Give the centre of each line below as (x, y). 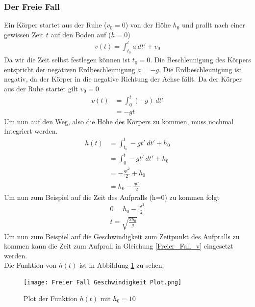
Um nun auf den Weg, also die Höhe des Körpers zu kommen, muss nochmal (119, 121)
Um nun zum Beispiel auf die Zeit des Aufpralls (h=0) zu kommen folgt (112, 197)
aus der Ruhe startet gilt (41, 88)
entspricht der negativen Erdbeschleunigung (70, 69)
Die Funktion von (30, 265)
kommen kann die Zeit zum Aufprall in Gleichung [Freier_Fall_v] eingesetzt (119, 246)
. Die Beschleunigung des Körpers (201, 60)
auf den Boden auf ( (81, 34)
